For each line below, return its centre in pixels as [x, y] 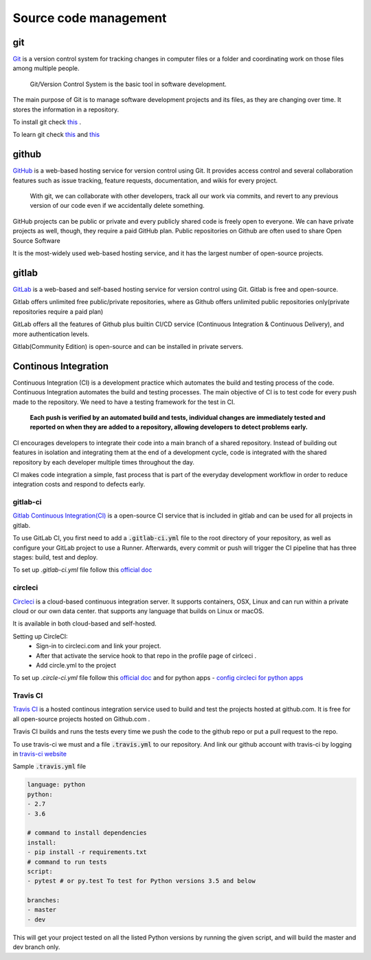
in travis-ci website [40, 754]
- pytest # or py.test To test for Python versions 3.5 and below [141, 881]
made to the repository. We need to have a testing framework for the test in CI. [124, 402]
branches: [44, 900]
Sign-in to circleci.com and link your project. [99, 646]
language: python [56, 785]
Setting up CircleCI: [40, 636]
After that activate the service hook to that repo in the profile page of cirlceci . [146, 655]
